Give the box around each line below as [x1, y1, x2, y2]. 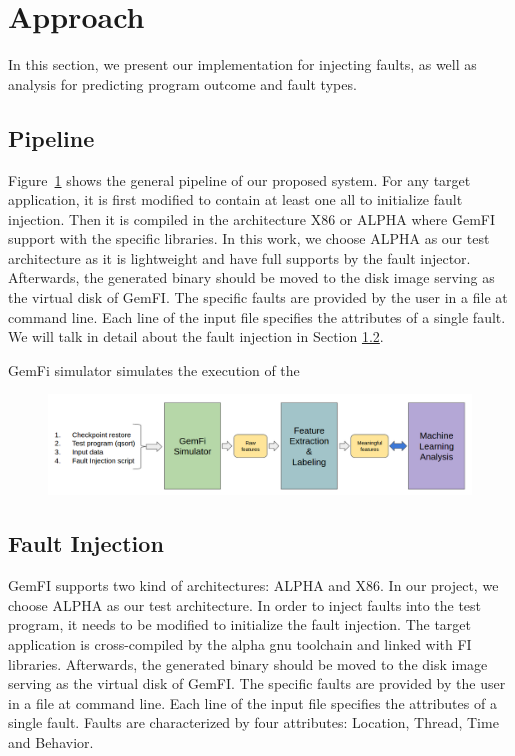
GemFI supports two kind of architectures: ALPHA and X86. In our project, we [8, 575, 499, 596]
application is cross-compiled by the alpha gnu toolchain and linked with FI [8, 634, 472, 655]
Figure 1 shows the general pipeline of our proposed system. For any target [8, 169, 471, 190]
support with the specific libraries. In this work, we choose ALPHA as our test [8, 228, 490, 249]
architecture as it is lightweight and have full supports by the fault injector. [8, 247, 471, 268]
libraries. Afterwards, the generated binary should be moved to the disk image [8, 653, 488, 674]
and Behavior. [8, 732, 94, 753]
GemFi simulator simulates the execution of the [8, 359, 300, 380]
